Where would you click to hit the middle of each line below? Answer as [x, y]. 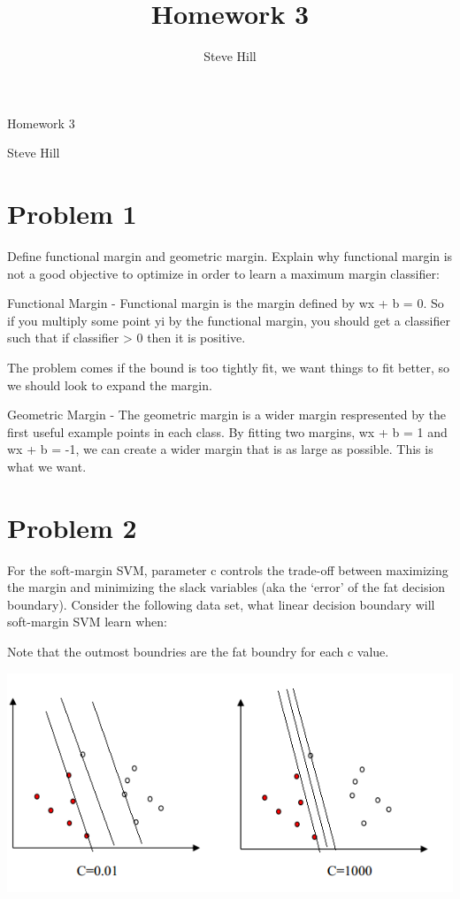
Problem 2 [72, 527]
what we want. [47, 466]
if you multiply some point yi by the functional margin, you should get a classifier [229, 320]
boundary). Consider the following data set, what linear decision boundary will [221, 604]
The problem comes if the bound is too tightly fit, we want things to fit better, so [229, 367]
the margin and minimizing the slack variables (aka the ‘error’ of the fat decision [226, 587]
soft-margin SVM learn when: [88, 622]
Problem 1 [72, 214]
